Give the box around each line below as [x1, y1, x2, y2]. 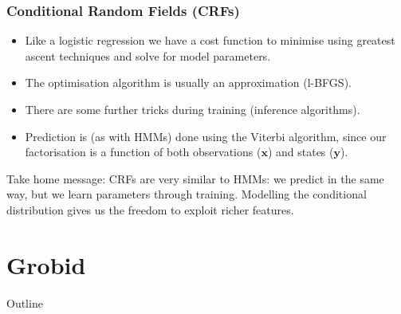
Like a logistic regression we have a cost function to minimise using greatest [25, 32, 395, 49]
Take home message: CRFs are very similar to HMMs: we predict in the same [6, 170, 384, 186]
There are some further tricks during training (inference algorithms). [25, 101, 360, 117]
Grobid [6, 248, 86, 281]
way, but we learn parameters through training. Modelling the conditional [6, 186, 367, 202]
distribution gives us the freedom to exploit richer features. [6, 201, 294, 218]
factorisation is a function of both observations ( [25, 143, 261, 160]
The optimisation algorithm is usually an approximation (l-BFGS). [25, 74, 352, 91]
